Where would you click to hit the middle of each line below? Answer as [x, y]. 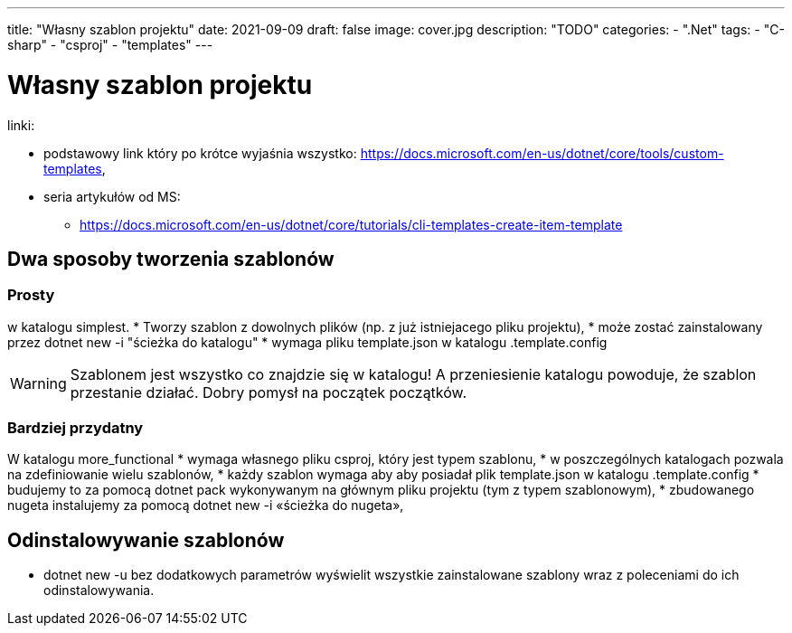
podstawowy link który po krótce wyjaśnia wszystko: [200, 153]
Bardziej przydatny [75, 428]
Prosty [31, 295]
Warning [38, 383]
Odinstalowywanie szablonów [146, 540]
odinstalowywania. [99, 590]
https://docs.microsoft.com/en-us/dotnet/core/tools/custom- [542, 153]
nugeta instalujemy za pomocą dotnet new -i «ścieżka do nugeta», [206, 505]
